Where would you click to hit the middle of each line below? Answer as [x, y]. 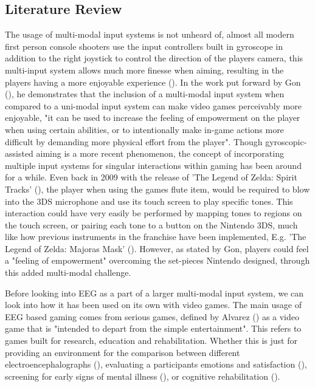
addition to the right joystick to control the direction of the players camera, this [154, 58]
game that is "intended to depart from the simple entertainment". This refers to [153, 328]
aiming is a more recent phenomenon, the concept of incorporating [160, 153]
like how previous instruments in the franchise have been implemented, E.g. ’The [156, 237]
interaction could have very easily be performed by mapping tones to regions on [154, 213]
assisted [19, 153]
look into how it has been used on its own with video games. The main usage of [154, 305]
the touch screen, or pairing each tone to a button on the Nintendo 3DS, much [151, 224]
